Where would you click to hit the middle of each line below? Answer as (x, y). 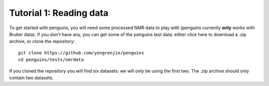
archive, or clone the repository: (42, 42)
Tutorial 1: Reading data (59, 13)
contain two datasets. (31, 78)
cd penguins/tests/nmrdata (51, 60)
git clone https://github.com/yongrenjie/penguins (81, 53)
